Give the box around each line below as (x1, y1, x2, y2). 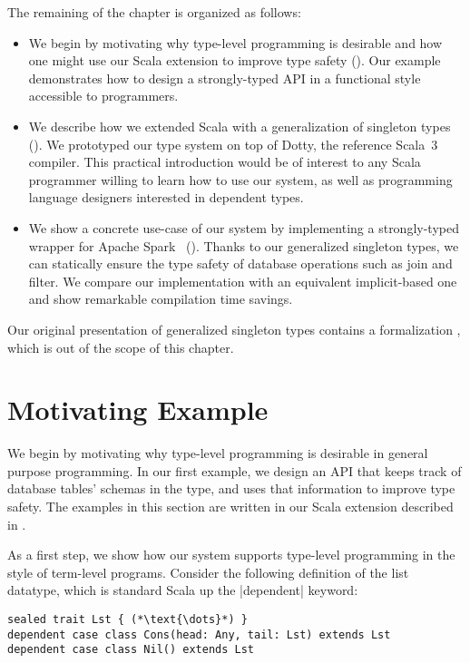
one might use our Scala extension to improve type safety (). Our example (28, 51, 441, 70)
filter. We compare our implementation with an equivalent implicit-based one (28, 271, 457, 290)
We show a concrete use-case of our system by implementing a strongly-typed (28, 218, 459, 237)
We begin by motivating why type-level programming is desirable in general (7, 444, 428, 463)
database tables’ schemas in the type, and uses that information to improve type (7, 479, 455, 498)
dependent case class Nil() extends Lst (7, 643, 255, 657)
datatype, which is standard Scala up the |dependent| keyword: (7, 580, 358, 600)
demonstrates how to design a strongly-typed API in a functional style (28, 68, 421, 87)
